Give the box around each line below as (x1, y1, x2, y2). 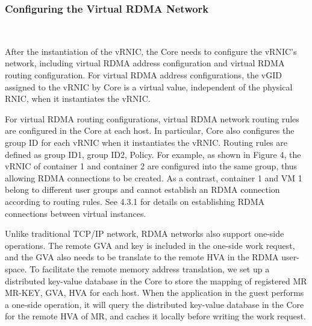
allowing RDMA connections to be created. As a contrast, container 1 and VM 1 (5, 171, 302, 184)
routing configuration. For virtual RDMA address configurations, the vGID (5, 69, 282, 81)
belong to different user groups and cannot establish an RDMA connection (5, 183, 280, 196)
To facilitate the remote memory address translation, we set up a (30, 262, 270, 275)
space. (5, 262, 27, 275)
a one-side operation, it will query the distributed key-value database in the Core (5, 298, 304, 310)
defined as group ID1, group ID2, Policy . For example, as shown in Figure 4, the (5, 148, 301, 160)
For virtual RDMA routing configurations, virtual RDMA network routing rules (5, 112, 299, 125)
